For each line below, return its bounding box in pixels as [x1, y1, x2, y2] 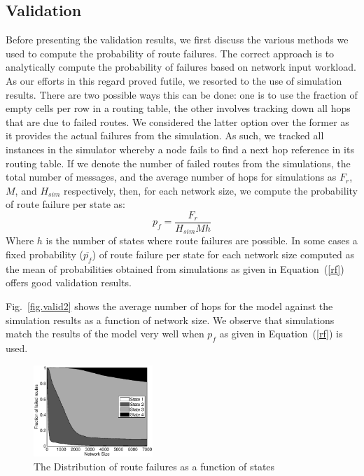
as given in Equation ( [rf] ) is [219, 326, 343, 341]
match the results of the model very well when [6, 326, 204, 341]
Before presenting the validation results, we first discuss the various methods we [6, 32, 349, 47]
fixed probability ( [6, 247, 83, 262]
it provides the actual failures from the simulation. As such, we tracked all [6, 128, 324, 143]
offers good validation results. [6, 275, 132, 290]
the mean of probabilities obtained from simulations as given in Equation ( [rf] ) [6, 261, 344, 276]
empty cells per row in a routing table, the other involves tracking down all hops [6, 101, 351, 115]
